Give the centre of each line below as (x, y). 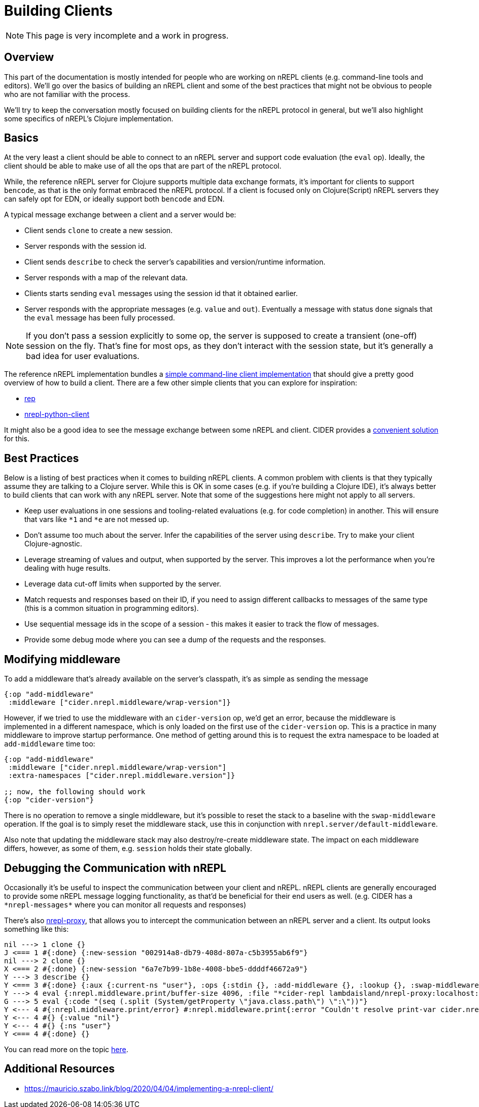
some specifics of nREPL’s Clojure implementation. (89, 118)
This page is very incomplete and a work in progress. (127, 35)
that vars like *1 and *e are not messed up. (97, 519)
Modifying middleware (62, 659)
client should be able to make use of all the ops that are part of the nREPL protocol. (143, 166)
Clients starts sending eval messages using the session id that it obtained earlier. (161, 294)
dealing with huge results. (67, 568)
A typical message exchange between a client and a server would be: (120, 215)
